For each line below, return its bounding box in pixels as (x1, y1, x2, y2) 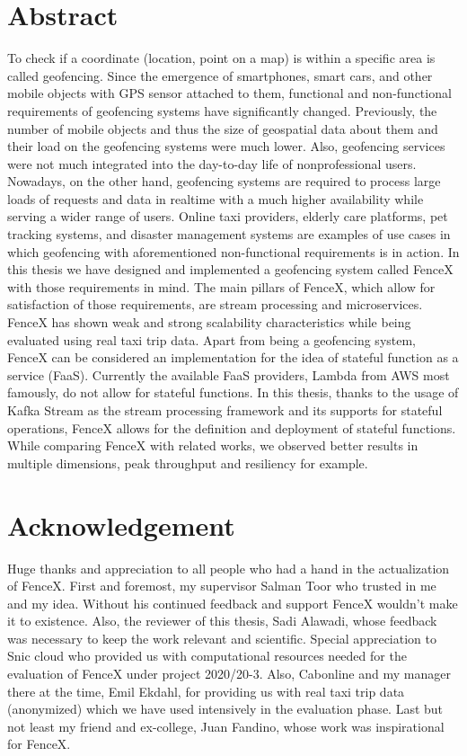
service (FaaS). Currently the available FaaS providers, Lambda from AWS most (7, 365, 450, 384)
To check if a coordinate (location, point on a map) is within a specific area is (7, 49, 436, 67)
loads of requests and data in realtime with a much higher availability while (7, 189, 424, 208)
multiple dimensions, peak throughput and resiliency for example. (7, 453, 368, 472)
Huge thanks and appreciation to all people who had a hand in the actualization (7, 558, 450, 577)
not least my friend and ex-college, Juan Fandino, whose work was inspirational (7, 716, 445, 735)
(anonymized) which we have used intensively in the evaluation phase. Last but (7, 699, 444, 718)
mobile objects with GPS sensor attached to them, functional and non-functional (7, 84, 452, 102)
